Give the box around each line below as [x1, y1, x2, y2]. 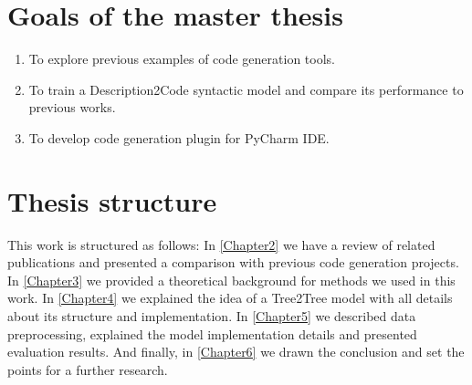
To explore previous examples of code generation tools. [28, 49, 335, 68]
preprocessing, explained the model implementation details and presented [7, 324, 417, 343]
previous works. [28, 98, 116, 117]
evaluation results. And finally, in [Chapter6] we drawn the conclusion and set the [7, 342, 465, 361]
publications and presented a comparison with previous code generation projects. [7, 253, 459, 272]
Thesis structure [7, 182, 217, 219]
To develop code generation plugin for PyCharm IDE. [28, 128, 330, 147]
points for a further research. [7, 359, 168, 379]
